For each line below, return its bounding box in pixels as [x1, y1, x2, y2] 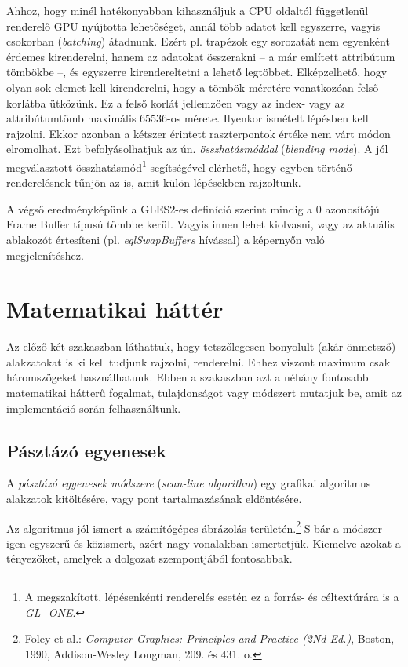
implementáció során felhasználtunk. [6, 399, 181, 416]
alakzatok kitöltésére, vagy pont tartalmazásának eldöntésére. [6, 490, 302, 507]
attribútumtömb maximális [6, 110, 137, 126]
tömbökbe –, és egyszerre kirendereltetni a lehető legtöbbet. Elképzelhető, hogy [6, 64, 388, 80]
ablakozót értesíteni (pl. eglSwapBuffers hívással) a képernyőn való [6, 231, 325, 247]
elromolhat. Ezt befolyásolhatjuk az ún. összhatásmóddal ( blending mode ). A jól [6, 140, 388, 157]
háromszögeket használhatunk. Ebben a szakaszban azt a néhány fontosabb [6, 369, 369, 385]
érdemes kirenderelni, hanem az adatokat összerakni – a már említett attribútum [6, 48, 395, 64]
